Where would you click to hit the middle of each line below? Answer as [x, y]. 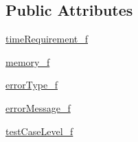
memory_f [28, 61]
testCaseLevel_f [39, 131]
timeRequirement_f [47, 39]
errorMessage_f [38, 107]
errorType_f [32, 85]
